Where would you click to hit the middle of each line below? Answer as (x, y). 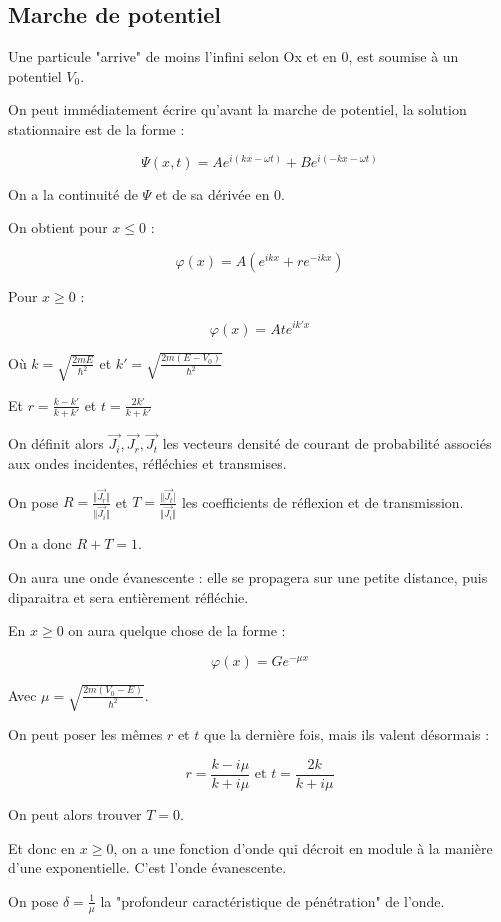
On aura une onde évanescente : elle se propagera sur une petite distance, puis (248, 576)
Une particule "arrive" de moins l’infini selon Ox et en (172, 56)
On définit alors (56, 443)
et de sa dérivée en (212, 193)
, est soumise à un (403, 56)
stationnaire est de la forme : (96, 128)
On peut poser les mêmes (85, 734)
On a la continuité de (73, 193)
